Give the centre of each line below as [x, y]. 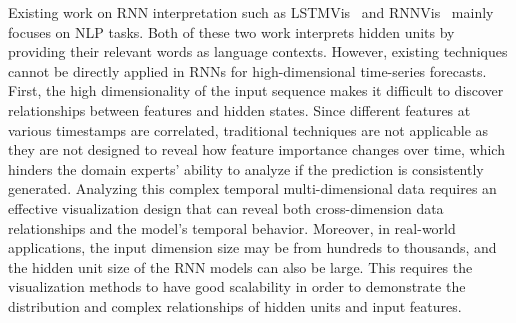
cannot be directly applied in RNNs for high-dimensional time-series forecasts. [247, 70]
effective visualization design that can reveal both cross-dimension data [226, 207]
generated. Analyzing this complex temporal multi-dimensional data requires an [252, 188]
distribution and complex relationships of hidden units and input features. [235, 305]
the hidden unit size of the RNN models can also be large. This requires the [240, 266]
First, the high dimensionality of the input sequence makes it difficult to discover [256, 90]
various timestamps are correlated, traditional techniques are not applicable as [248, 129]
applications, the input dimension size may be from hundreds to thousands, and [252, 247]
